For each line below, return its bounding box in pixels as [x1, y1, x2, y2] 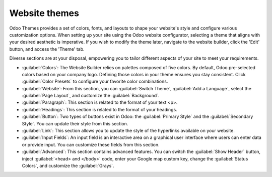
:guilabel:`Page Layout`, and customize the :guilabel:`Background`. [22, 93, 160, 99]
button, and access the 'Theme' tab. [9, 46, 85, 52]
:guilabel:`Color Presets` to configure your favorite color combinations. [22, 78, 168, 85]
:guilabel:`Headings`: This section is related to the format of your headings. [22, 106, 177, 112]
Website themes [9, 8, 79, 19]
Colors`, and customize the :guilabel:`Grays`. [22, 162, 114, 168]
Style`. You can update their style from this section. [22, 120, 128, 126]
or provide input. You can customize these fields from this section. [22, 141, 160, 147]
